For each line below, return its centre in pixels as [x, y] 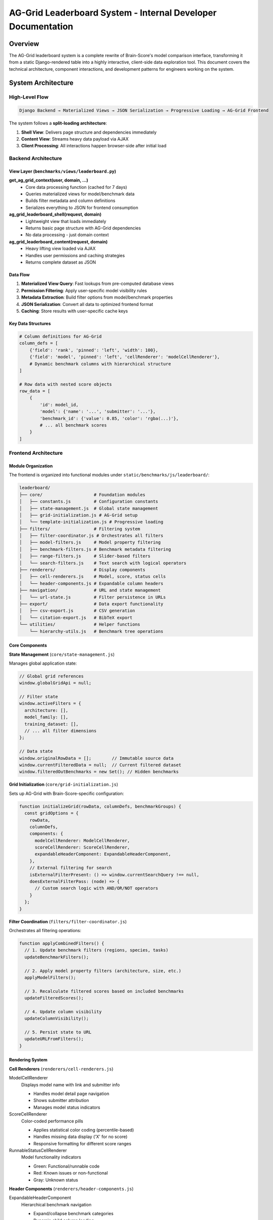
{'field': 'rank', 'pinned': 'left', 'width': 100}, [94, 350]
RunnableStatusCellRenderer [38, 1150]
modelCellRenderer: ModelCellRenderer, [82, 840]
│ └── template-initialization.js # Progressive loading [91, 522]
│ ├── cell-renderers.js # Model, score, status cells [93, 577]
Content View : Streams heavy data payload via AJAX [75, 139]
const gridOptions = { [52, 813]
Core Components [28, 645]
